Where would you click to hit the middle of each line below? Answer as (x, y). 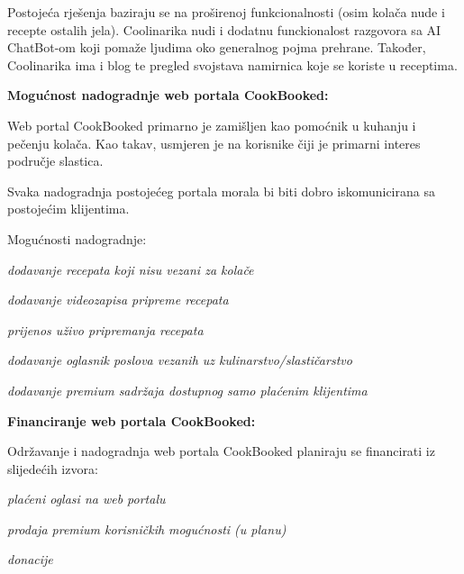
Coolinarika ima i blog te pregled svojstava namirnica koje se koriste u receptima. (232, 64)
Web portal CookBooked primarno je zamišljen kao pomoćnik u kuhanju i (212, 125)
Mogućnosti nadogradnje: (77, 238)
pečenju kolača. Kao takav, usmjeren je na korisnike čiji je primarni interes (214, 143)
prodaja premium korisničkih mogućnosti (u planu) (147, 528)
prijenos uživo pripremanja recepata (105, 329)
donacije (30, 559)
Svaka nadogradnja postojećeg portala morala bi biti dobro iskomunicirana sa (221, 191)
